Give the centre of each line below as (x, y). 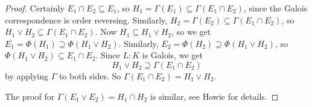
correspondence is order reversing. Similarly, (86, 20)
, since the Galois (275, 8)
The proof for (30, 96)
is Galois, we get (172, 55)
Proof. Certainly (35, 8)
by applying (27, 75)
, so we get (191, 32)
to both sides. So (90, 75)
